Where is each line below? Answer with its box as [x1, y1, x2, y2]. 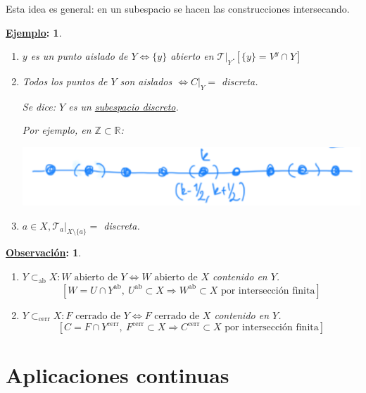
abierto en [170, 49, 214, 63]
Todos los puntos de [22, 73, 108, 88]
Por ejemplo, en [22, 123, 91, 137]
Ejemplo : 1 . [6, 25, 62, 39]
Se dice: [22, 99, 56, 113]
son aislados [120, 73, 172, 88]
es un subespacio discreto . [68, 99, 179, 113]
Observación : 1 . [6, 245, 82, 260]
